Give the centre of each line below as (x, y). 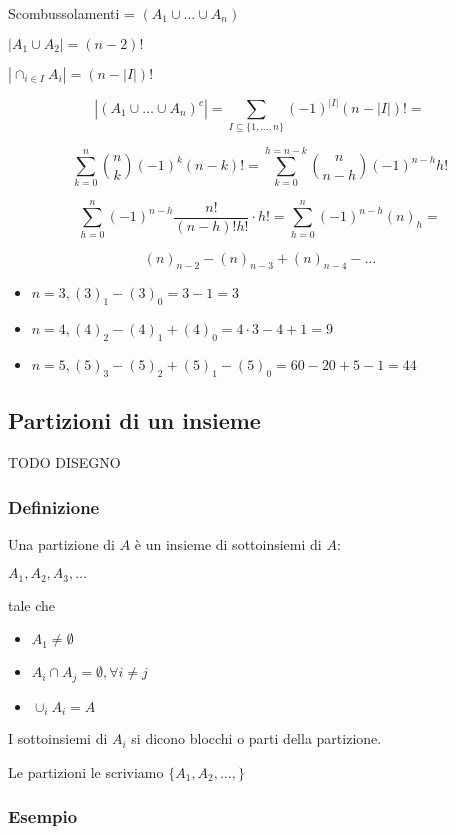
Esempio (43, 816)
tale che (32, 604)
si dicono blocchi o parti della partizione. (256, 738)
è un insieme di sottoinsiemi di (228, 543)
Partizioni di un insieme (134, 420)
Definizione (54, 506)
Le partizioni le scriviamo (86, 771)
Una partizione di (62, 543)
